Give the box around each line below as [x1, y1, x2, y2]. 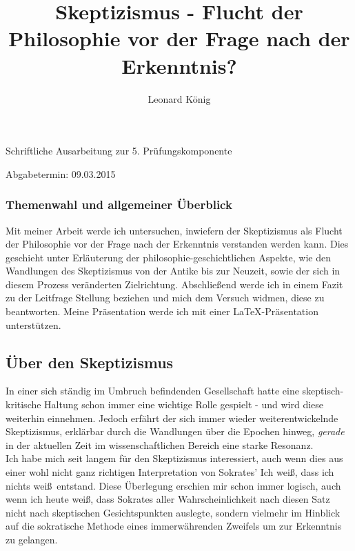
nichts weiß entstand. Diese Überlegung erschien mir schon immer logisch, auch [6, 478, 341, 492]
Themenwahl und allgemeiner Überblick [6, 196, 232, 213]
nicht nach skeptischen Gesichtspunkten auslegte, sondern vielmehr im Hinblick [6, 505, 341, 519]
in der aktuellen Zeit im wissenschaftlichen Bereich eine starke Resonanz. [6, 437, 314, 452]
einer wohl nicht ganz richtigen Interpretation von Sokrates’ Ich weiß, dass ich [6, 465, 334, 479]
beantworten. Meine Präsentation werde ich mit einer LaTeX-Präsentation [6, 304, 318, 319]
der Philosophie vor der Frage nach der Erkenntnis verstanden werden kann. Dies [6, 237, 349, 251]
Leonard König [148, 91, 211, 106]
